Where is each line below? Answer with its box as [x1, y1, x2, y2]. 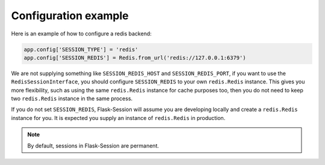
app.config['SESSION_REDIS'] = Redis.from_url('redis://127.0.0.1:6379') [23, 54, 246, 61]
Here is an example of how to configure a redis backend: [11, 30, 152, 37]
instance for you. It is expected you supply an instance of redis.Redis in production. [11, 114, 226, 121]
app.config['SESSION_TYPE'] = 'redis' [23, 46, 138, 53]
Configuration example [11, 9, 129, 22]
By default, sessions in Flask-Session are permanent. [27, 142, 159, 149]
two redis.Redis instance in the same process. [11, 95, 133, 102]
